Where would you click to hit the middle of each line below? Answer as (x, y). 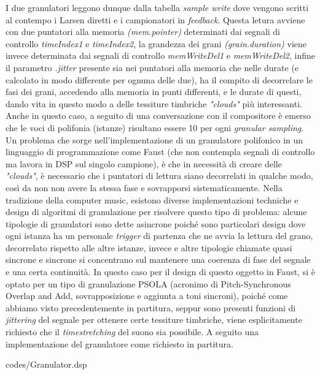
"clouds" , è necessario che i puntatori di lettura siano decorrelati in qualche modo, (159, 176)
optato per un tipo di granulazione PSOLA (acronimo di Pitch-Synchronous (148, 283)
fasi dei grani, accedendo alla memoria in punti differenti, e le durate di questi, (154, 92)
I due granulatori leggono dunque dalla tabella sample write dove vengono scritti (157, 7)
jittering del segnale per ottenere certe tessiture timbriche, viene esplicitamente (154, 320)
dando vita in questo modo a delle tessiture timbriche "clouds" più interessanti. (154, 103)
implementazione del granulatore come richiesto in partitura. (119, 343)
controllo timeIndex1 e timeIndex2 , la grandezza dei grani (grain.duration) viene (156, 43)
